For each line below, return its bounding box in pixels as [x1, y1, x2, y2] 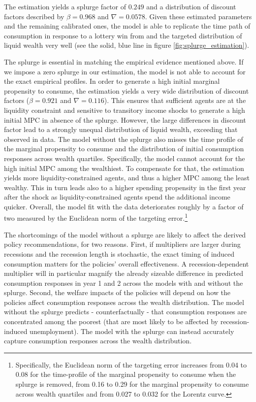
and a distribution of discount [146, 1, 236, 11]
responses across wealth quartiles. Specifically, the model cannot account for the [4, 153, 245, 163]
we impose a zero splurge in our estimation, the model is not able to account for [4, 66, 246, 76]
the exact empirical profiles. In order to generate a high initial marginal [4, 76, 220, 86]
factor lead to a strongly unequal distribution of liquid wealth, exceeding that [4, 124, 238, 134]
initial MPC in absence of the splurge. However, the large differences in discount [4, 114, 246, 125]
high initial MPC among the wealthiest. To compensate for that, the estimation [4, 163, 244, 173]
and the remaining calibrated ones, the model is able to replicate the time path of [4, 21, 251, 31]
